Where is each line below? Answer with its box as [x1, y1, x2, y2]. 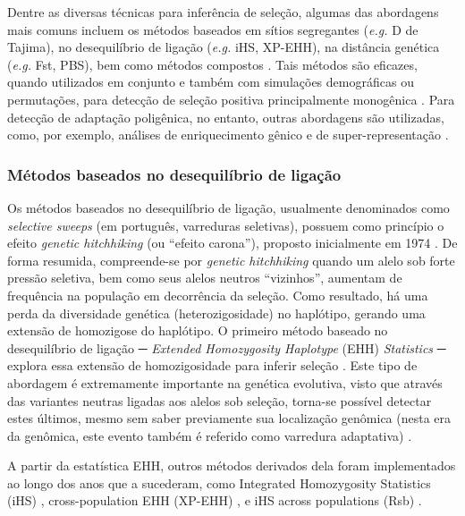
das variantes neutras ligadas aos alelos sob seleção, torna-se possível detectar [7, 391, 432, 410]
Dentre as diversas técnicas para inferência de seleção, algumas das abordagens [7, 3, 439, 21]
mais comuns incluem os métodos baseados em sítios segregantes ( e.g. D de [7, 20, 418, 38]
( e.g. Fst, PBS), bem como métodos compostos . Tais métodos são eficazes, [7, 55, 418, 73]
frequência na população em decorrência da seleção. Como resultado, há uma [7, 285, 428, 304]
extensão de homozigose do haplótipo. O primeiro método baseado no [7, 321, 388, 340]
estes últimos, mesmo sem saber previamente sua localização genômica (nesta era [7, 409, 452, 427]
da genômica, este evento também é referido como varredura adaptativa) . [7, 426, 412, 444]
